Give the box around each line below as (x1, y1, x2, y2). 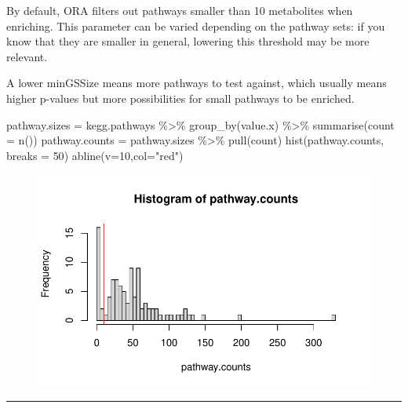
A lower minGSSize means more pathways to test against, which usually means (6, 75, 387, 91)
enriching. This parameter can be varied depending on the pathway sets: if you (6, 17, 385, 34)
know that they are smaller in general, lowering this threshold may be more (6, 33, 370, 49)
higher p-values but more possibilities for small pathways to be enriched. (6, 89, 355, 106)
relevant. (6, 48, 48, 64)
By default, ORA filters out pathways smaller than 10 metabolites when (6, 2, 353, 18)
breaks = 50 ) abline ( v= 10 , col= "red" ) (6, 147, 184, 163)
